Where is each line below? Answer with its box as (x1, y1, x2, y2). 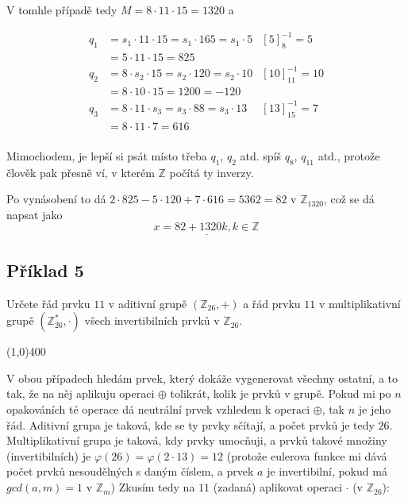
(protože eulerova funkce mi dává (226, 447, 387, 464)
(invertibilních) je (6, 447, 91, 464)
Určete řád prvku (6, 295, 90, 311)
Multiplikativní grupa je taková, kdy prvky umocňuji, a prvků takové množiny (6, 432, 387, 449)
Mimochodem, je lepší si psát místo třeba (6, 147, 207, 164)
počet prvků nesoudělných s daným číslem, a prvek (6, 463, 254, 480)
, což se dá (323, 191, 375, 207)
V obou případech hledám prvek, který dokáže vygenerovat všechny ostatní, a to (6, 369, 398, 386)
